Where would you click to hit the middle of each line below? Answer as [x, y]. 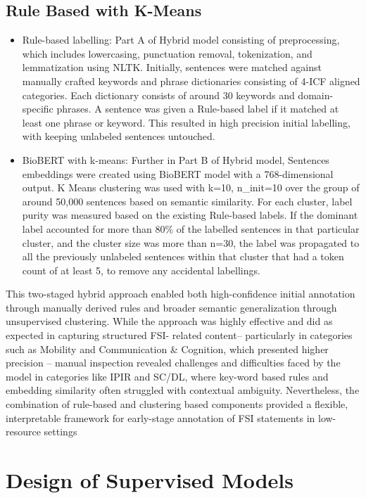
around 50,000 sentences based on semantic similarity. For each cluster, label [187, 201]
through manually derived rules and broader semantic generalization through [171, 307]
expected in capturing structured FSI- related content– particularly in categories [179, 335]
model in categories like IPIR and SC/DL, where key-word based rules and [167, 376]
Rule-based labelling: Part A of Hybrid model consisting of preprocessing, [181, 40]
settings [61, 432]
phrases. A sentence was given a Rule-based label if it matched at [198, 109]
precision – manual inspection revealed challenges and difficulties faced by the [173, 363]
